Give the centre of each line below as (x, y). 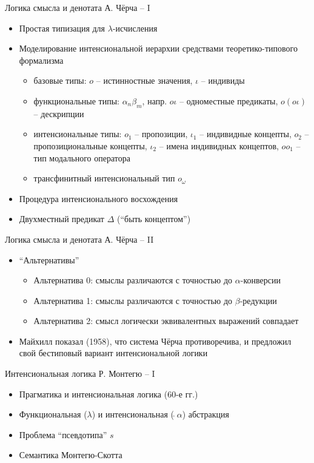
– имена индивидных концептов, (219, 145)
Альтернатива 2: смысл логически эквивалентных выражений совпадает (166, 321)
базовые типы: (60, 80)
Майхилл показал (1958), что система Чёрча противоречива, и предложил (155, 341)
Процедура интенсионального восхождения (99, 198)
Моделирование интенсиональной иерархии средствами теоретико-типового (159, 48)
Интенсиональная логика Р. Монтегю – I (80, 373)
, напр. (155, 100)
